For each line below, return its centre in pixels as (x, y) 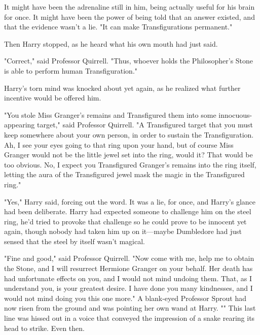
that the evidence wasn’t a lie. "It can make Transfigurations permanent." (118, 27)
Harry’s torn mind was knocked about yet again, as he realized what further (122, 88)
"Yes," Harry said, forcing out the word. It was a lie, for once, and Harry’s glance (130, 201)
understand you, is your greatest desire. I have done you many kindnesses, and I (128, 288)
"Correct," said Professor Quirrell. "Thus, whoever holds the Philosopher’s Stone (129, 61)
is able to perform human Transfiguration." (71, 70)
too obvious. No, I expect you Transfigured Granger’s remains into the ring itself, (130, 164)
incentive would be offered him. (53, 98)
